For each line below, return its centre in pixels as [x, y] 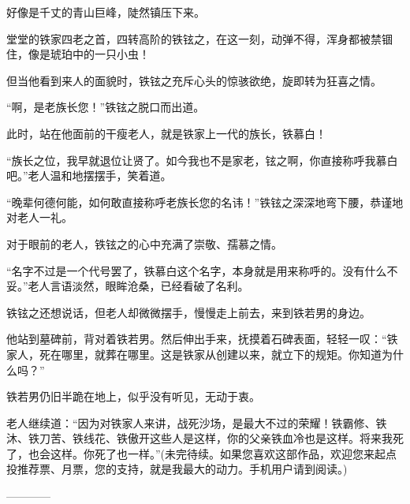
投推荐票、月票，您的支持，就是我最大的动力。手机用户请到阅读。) [177, 469]
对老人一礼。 [39, 217]
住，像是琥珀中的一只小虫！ [78, 54]
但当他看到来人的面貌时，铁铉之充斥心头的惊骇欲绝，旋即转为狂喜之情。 [194, 80]
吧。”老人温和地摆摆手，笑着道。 [89, 175]
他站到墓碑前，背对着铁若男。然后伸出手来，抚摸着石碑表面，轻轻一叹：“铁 [202, 339]
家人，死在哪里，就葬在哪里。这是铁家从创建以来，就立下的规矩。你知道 [194, 354]
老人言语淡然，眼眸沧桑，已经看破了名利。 [138, 286]
